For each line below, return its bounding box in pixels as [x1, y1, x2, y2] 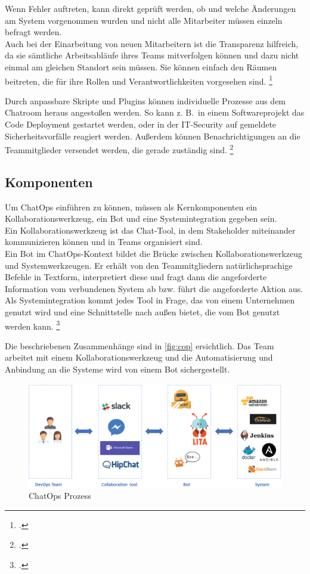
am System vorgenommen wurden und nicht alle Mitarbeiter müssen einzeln [5, 14, 283, 26]
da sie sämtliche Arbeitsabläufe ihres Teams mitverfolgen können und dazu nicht [5, 49, 299, 61]
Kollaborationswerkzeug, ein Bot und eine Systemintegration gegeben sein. [5, 212, 277, 225]
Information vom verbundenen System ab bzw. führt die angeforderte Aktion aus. [5, 282, 303, 294]
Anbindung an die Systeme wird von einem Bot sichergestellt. [5, 363, 230, 376]
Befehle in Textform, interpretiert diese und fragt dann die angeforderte [5, 271, 267, 283]
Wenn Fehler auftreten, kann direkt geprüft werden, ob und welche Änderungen [5, 2, 296, 14]
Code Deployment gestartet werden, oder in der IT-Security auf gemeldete [5, 118, 277, 130]
